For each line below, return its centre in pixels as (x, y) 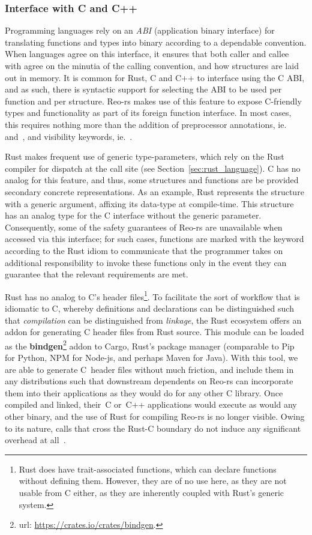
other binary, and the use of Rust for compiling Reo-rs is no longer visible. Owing (155, 416)
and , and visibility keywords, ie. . (69, 136)
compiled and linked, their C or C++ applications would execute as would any (151, 404)
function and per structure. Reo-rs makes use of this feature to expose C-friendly (153, 101)
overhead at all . (35, 440)
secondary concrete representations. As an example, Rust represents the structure (154, 191)
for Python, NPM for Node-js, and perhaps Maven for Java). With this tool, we (151, 357)
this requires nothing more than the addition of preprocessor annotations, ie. (146, 124)
